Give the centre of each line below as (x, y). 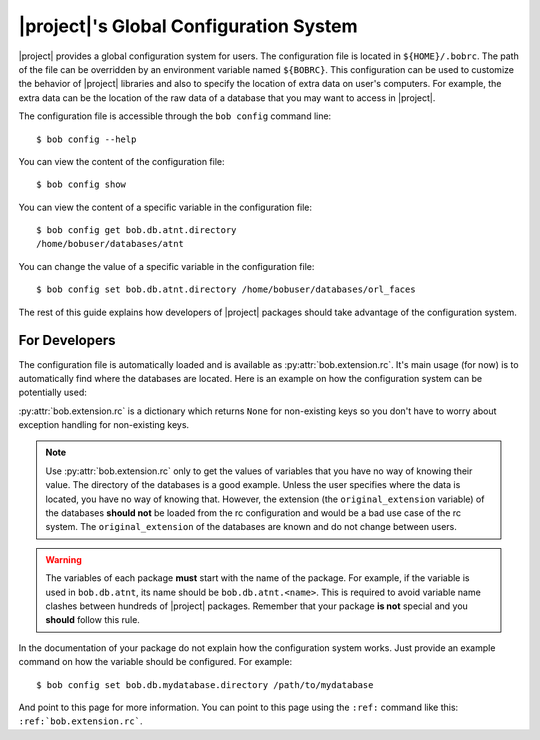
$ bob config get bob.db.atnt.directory (136, 230)
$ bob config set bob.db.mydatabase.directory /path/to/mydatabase (205, 684)
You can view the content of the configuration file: (121, 161)
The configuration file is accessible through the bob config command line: (175, 116)
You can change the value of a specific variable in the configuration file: (166, 266)
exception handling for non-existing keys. (104, 425)
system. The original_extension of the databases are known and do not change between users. (251, 527)
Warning (63, 559)
